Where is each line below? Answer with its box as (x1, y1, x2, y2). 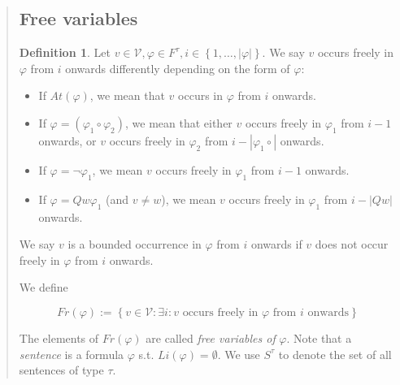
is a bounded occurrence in (67, 236, 202, 253)
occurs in (178, 87, 224, 104)
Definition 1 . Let (19, 44, 111, 61)
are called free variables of (146, 329, 276, 346)
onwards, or (38, 132, 97, 149)
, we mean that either (125, 114, 233, 131)
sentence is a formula (19, 345, 124, 362)
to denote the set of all (278, 345, 392, 362)
